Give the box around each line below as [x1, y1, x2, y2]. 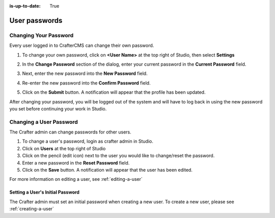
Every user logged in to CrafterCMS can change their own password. [9, 42, 154, 48]
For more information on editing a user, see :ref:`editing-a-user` [9, 176, 143, 182]
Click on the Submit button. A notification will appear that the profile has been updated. [22, 89, 206, 95]
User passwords [9, 16, 63, 25]
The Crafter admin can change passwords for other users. [9, 129, 132, 135]
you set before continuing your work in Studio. [9, 105, 107, 112]
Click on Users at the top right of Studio [22, 145, 106, 151]
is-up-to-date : [9, 3, 41, 9]
